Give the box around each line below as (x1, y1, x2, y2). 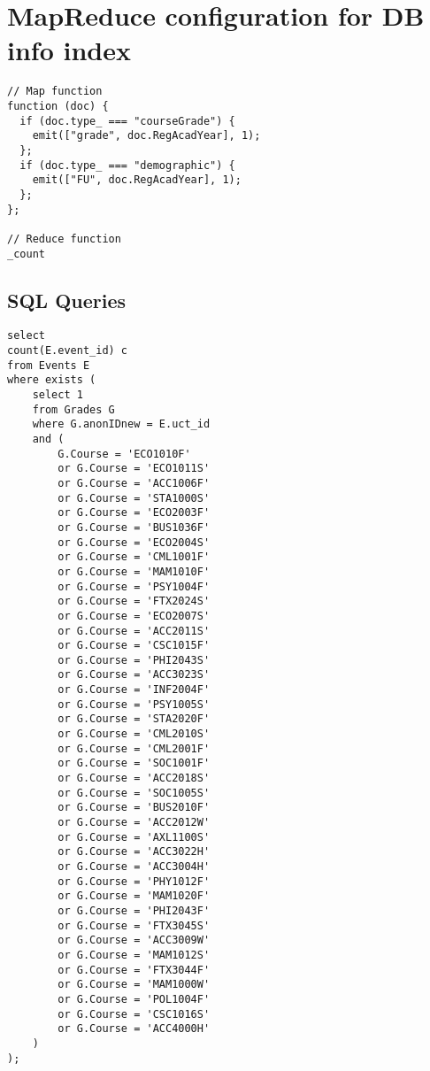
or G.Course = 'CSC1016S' (58, 1007, 211, 1021)
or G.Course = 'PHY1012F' (58, 875, 211, 888)
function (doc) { (7, 99, 109, 112)
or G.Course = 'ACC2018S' (58, 772, 211, 785)
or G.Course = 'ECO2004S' (58, 535, 211, 549)
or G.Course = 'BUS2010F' (58, 801, 211, 814)
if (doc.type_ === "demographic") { (19, 158, 235, 172)
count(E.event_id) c (7, 344, 128, 358)
